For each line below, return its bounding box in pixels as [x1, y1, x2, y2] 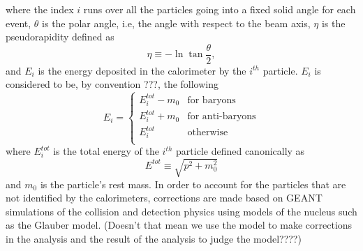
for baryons [187, 95, 236, 105]
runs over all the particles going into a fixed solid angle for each [83, 2, 356, 16]
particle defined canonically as [176, 144, 305, 158]
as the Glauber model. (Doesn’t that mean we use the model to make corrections [6, 218, 353, 232]
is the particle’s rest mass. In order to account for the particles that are [40, 176, 346, 191]
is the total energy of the [53, 144, 159, 158]
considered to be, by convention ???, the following [6, 77, 219, 91]
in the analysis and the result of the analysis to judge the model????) [6, 231, 302, 245]
